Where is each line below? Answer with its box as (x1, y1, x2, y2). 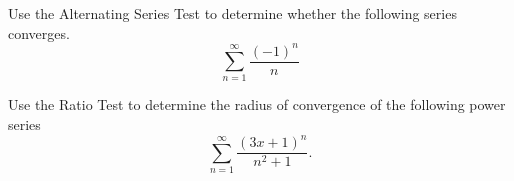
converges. (8, 22, 70, 43)
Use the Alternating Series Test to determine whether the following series (8, 3, 457, 23)
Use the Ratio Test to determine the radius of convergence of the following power (8, 94, 506, 115)
